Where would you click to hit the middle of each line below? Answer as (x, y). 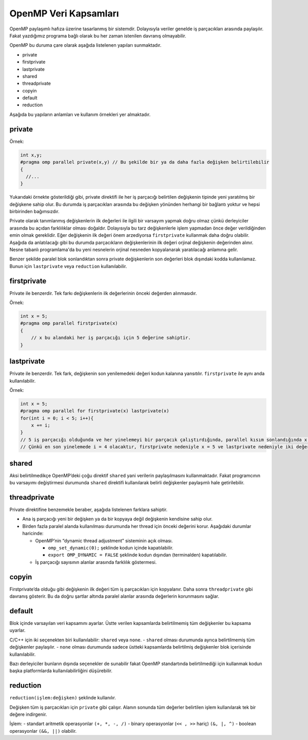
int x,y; (31, 155)
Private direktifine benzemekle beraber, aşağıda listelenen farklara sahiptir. (89, 510)
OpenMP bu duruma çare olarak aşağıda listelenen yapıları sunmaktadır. (85, 45)
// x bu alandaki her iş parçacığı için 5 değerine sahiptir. (111, 338)
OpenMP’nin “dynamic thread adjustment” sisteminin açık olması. (104, 540)
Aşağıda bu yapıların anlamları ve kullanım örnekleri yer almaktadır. (80, 114)
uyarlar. (17, 630)
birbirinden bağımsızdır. (34, 212)
